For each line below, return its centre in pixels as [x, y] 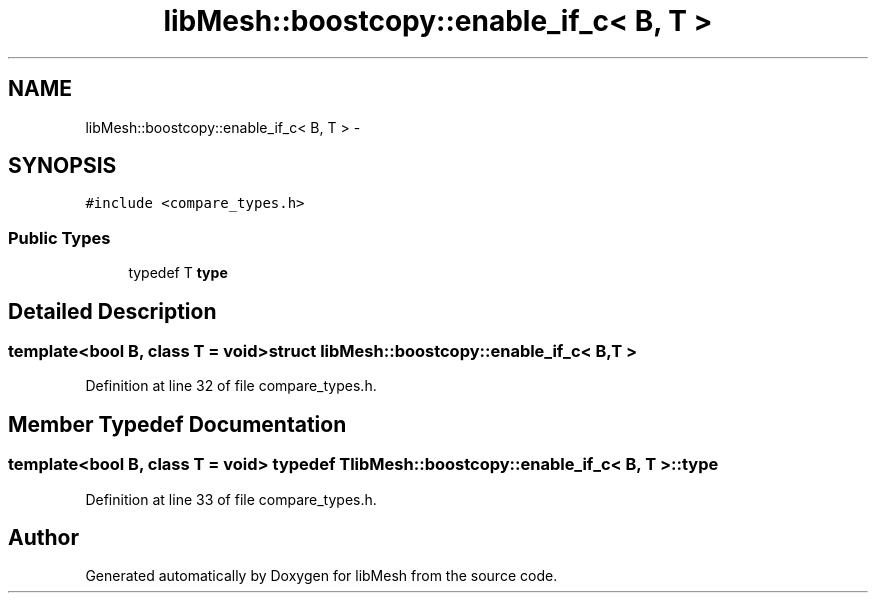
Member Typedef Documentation [177, 424]
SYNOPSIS [62, 166]
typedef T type [178, 273]
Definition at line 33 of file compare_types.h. [231, 499]
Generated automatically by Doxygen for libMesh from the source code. [321, 576]
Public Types [59, 237]
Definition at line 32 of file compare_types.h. [231, 386]
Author [43, 538]
